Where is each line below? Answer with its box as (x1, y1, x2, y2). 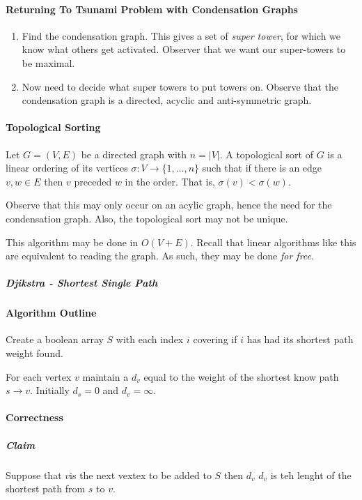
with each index (116, 332, 184, 347)
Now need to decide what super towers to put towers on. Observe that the (22, 79, 339, 93)
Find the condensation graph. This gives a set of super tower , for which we (22, 28, 341, 43)
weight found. (6, 346, 63, 361)
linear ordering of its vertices (6, 160, 128, 175)
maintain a (82, 369, 129, 384)
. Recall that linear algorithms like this (190, 234, 356, 249)
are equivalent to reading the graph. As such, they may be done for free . (6, 248, 314, 263)
